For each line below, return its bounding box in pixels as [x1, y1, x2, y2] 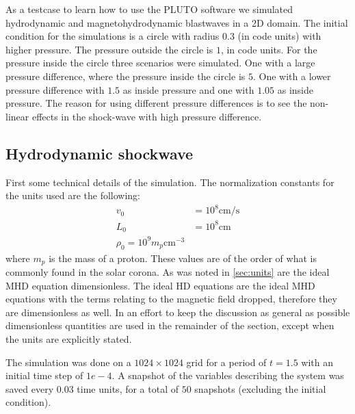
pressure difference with [5, 82, 105, 96]
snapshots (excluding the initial [194, 381, 326, 396]
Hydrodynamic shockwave [5, 142, 194, 164]
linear [5, 109, 29, 123]
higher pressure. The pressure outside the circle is [5, 42, 213, 56]
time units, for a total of [77, 381, 179, 396]
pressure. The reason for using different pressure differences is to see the [5, 96, 307, 110]
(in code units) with [237, 29, 321, 43]
